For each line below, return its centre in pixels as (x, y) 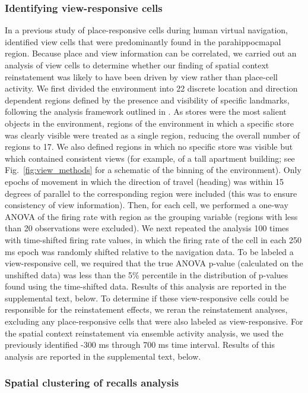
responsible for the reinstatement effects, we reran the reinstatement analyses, (146, 309)
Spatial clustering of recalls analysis (92, 383)
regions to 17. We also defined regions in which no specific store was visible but (149, 147)
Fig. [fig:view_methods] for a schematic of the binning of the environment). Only (153, 170)
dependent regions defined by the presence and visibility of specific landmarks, (147, 100)
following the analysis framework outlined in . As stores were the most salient (146, 111)
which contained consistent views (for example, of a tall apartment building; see (150, 158)
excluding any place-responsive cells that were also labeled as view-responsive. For (154, 321)
